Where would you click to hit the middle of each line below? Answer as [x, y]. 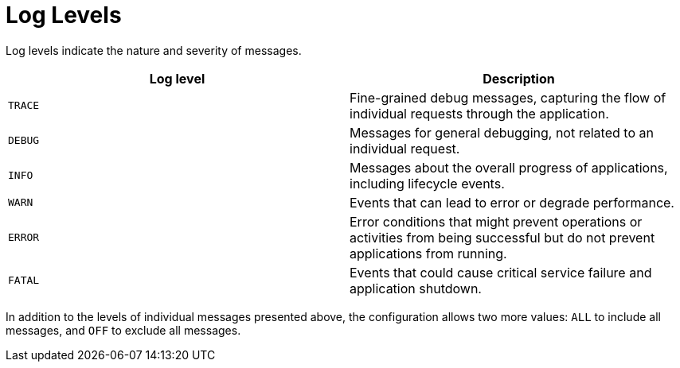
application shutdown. [416, 288]
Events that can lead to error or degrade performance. [512, 202]
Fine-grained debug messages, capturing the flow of [508, 97]
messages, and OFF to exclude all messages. [123, 330]
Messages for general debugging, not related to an [502, 132]
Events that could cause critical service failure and [501, 272]
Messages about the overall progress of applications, [509, 167]
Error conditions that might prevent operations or [496, 221]
